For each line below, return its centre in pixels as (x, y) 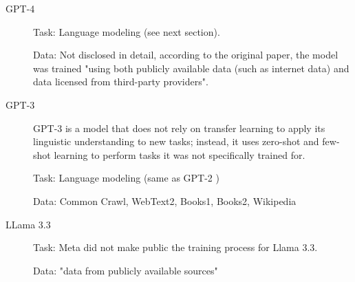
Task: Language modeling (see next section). (127, 31)
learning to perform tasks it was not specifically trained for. (180, 154)
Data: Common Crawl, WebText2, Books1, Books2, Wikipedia (165, 200)
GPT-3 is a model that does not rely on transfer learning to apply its (179, 128)
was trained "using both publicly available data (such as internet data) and (191, 68)
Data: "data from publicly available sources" (126, 270)
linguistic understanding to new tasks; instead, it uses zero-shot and (176, 141)
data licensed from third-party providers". (121, 82)
